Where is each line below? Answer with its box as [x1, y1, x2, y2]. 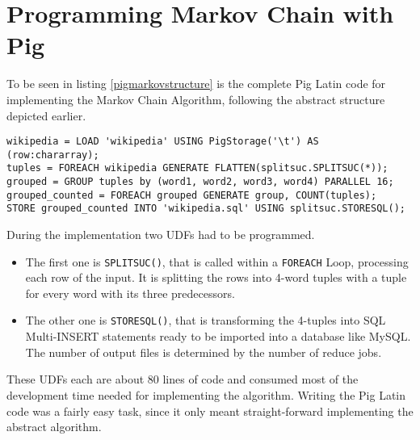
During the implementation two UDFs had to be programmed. [6, 226, 315, 243]
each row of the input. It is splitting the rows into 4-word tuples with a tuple [25, 269, 407, 286]
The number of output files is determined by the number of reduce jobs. [25, 343, 382, 360]
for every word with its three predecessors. [25, 284, 235, 301]
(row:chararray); [6, 149, 99, 161]
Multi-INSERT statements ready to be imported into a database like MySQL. [25, 328, 411, 345]
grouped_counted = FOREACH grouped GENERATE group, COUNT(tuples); [6, 189, 377, 201]
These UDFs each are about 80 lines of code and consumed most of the [6, 371, 359, 388]
